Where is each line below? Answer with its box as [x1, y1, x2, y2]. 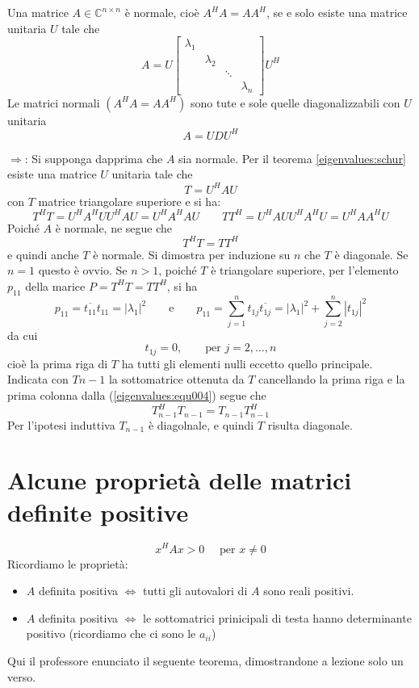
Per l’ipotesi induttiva [7, 416, 115, 433]
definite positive [7, 495, 189, 528]
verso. [7, 668, 36, 685]
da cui [7, 326, 38, 343]
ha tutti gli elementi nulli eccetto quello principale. [121, 354, 373, 371]
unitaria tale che [111, 166, 193, 182]
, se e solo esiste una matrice [266, 4, 408, 20]
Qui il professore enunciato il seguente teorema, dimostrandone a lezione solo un [7, 652, 404, 669]
